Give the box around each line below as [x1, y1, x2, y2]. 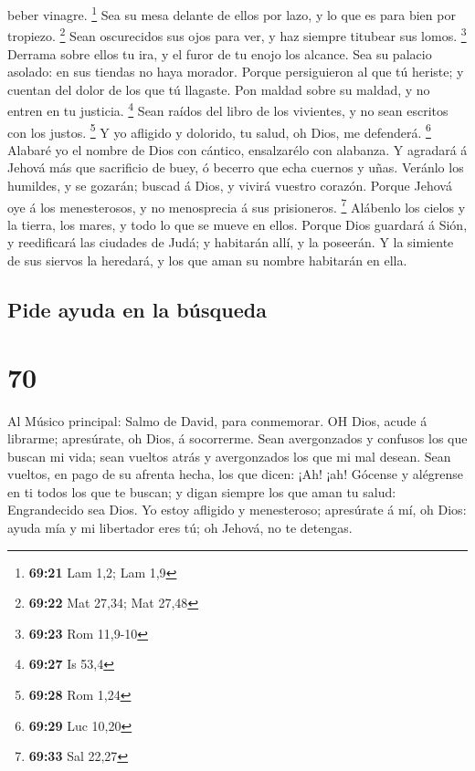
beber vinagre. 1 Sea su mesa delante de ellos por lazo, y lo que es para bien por [7, 3, 456, 24]
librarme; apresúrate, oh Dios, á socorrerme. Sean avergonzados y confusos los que [7, 429, 468, 448]
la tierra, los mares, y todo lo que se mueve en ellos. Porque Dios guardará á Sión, [7, 214, 468, 234]
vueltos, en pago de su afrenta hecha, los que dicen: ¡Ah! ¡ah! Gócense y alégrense [7, 464, 464, 484]
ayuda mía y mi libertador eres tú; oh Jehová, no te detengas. [7, 518, 353, 537]
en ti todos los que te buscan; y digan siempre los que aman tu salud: [7, 482, 396, 501]
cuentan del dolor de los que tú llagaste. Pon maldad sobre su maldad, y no [7, 79, 430, 99]
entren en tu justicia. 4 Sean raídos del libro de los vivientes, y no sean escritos [7, 99, 449, 120]
